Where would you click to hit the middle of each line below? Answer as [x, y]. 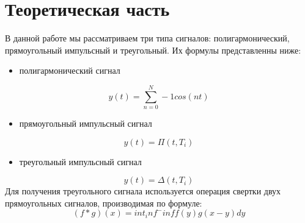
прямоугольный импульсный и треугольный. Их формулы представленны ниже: [153, 50]
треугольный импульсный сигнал [80, 161]
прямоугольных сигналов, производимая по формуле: [104, 203]
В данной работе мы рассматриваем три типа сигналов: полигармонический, [147, 38]
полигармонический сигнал [70, 70]
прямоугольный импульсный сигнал [86, 123]
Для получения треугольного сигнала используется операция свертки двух [143, 191]
